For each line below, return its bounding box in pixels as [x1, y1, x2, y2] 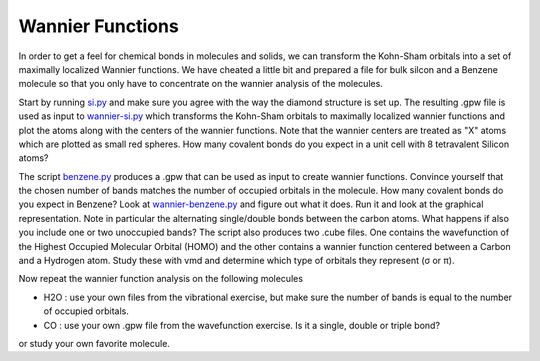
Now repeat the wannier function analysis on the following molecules [18, 273, 304, 285]
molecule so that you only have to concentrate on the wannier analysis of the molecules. [18, 78, 384, 90]
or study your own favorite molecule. [18, 337, 170, 349]
